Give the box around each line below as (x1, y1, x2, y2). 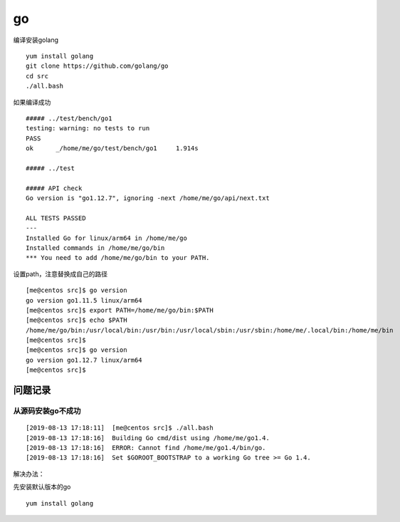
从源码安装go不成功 (13, 406, 81, 416)
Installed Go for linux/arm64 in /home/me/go (26, 234, 188, 242)
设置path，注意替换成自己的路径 (13, 269, 108, 278)
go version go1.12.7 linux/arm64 (26, 356, 142, 364)
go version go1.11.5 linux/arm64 (26, 296, 142, 304)
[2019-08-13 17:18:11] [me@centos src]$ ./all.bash (26, 424, 214, 432)
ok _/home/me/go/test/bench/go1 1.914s (26, 145, 199, 152)
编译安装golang (13, 36, 59, 44)
